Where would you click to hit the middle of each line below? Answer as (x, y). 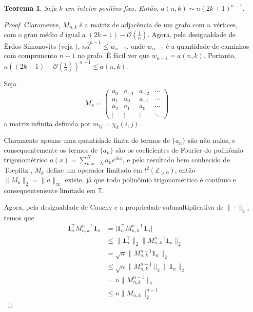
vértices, (225, 24)
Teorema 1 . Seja (30, 8)
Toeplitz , (18, 170)
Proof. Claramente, (32, 24)
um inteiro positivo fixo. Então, (112, 8)
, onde (136, 46)
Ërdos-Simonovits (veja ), (42, 46)
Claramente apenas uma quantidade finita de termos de (87, 140)
